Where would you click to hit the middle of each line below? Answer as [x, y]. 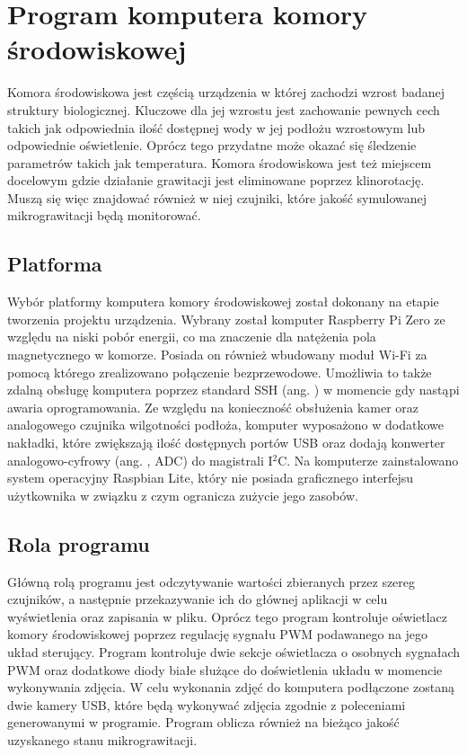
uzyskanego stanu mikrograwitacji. [102, 739]
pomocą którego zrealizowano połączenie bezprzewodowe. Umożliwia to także [220, 372]
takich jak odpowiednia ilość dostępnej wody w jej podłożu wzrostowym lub [216, 127]
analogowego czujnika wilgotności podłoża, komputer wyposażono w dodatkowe [225, 425]
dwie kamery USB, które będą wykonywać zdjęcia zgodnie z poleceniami [207, 704]
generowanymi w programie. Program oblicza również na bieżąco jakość [203, 722]
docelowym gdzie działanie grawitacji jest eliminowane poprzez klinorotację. [216, 180]
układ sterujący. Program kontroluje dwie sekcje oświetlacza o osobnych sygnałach [234, 651]
